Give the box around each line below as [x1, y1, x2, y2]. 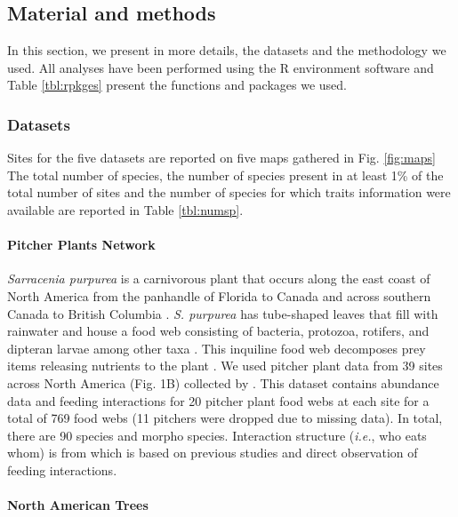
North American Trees [7, 496, 149, 514]
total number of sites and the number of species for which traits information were [7, 183, 451, 202]
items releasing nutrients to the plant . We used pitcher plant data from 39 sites [7, 356, 443, 375]
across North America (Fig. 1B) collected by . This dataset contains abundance [7, 373, 439, 392]
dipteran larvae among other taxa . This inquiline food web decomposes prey [7, 338, 426, 357]
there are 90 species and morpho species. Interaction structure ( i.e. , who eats [7, 426, 427, 444]
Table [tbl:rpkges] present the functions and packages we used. [7, 76, 347, 94]
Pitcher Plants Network [7, 235, 156, 254]
